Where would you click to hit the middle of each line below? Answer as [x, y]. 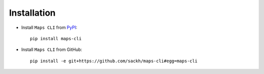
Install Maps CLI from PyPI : [49, 27]
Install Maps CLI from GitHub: [52, 49]
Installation [32, 13]
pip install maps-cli [56, 38]
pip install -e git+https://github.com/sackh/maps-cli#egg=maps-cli [114, 61]
